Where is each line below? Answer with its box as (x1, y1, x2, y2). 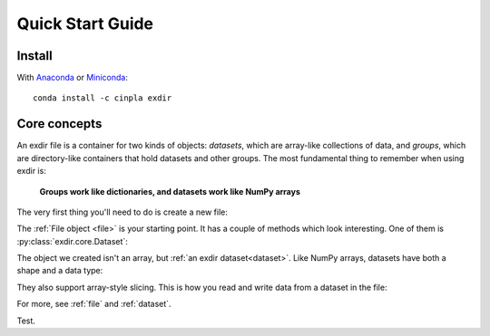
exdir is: (16, 166, 47, 177)
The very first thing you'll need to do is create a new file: (16, 206, 229, 217)
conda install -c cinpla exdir (33, 93, 172, 103)
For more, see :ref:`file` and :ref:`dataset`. (16, 299, 171, 310)
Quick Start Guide (16, 14, 154, 34)
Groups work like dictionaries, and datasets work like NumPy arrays (39, 186, 301, 197)
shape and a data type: (16, 265, 103, 276)
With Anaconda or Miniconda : (16, 72, 129, 83)
